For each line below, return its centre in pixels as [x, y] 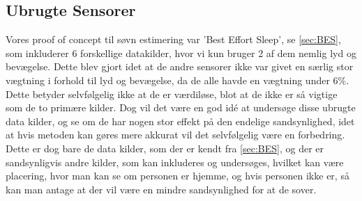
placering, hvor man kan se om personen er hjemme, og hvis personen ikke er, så [178, 176]
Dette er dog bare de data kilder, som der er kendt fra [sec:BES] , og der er [165, 148]
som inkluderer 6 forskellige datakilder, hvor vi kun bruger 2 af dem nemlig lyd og [181, 53]
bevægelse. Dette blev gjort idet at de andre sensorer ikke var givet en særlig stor [180, 66]
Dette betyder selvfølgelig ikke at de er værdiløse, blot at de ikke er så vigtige [172, 94]
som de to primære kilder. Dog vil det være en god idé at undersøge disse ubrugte [181, 107]
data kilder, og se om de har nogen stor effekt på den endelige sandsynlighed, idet [180, 121]
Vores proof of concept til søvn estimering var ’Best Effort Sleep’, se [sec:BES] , [173, 39]
